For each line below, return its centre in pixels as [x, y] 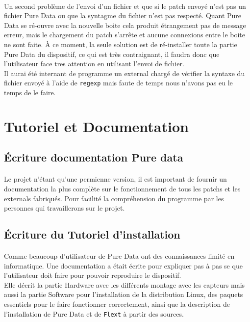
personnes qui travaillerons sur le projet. [64, 208]
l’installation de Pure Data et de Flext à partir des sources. [94, 313]
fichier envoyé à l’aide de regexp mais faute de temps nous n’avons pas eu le [118, 83]
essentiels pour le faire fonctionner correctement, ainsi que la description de [117, 304]
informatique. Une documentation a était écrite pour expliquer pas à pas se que [123, 265]
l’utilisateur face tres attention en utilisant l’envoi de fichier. [94, 64]
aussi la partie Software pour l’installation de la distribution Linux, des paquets [124, 294]
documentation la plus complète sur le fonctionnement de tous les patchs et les [122, 188]
